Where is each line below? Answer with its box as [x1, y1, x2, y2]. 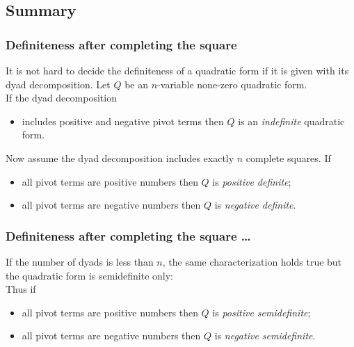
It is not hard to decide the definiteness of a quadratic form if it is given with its [6, 63, 349, 77]
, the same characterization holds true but [162, 254, 342, 268]
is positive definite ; [212, 174, 291, 188]
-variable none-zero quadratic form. [157, 76, 307, 91]
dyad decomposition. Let [6, 76, 111, 91]
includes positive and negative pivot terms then [22, 113, 224, 128]
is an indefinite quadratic [238, 113, 345, 128]
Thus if [6, 282, 36, 296]
